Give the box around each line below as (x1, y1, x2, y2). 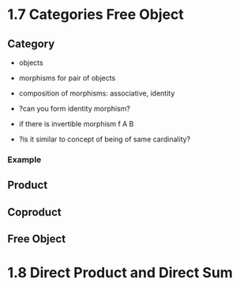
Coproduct (7, 205, 62, 219)
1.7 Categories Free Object (7, 6, 185, 24)
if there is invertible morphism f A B (18, 119, 134, 128)
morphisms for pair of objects (18, 73, 116, 82)
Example (7, 154, 42, 165)
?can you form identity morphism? (18, 104, 131, 113)
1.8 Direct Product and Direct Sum (7, 264, 234, 282)
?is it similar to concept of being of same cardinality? (18, 134, 191, 144)
